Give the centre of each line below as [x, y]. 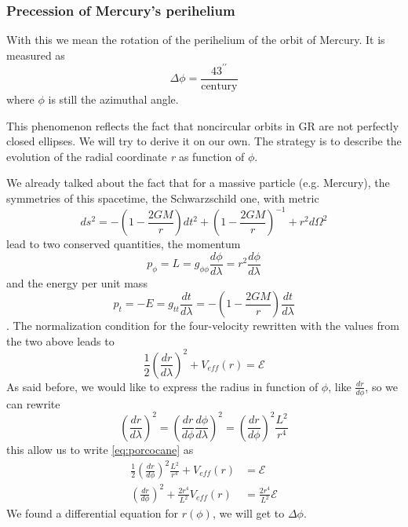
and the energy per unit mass [77, 282]
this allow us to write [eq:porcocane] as [100, 449]
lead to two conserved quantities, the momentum [124, 244]
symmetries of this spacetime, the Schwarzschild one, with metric [163, 198]
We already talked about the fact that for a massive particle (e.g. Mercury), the [198, 183]
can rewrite [33, 403]
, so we [382, 386]
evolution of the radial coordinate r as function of [126, 156]
